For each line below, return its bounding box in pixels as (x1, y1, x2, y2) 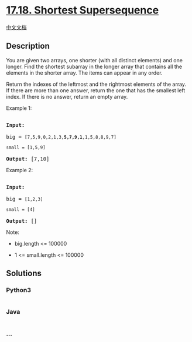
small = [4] (6, 206, 35, 212)
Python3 (6, 286, 31, 294)
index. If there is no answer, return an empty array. (6, 93, 128, 100)
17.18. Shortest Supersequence (6, 4, 159, 17)
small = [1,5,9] (6, 145, 46, 150)
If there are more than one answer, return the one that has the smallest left (6, 86, 186, 94)
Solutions (6, 269, 42, 279)
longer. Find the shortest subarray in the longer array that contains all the (6, 63, 183, 70)
